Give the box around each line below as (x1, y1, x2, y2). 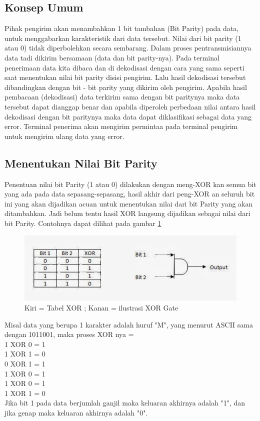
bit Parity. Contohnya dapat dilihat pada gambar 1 (4, 217, 161, 228)
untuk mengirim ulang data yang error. (4, 130, 124, 141)
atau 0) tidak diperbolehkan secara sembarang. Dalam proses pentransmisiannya (4, 42, 251, 53)
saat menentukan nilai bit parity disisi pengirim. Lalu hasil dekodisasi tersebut (4, 72, 246, 82)
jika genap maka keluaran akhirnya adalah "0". (4, 407, 148, 417)
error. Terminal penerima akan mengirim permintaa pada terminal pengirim (4, 121, 238, 131)
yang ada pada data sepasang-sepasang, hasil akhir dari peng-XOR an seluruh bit (4, 188, 255, 199)
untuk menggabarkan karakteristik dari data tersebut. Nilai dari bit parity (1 (4, 32, 241, 43)
